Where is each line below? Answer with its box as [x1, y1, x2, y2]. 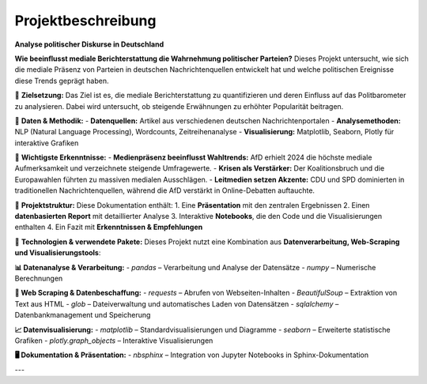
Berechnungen [14, 273, 63, 283]
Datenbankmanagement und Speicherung [14, 311, 151, 320]
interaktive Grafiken [14, 138, 79, 148]
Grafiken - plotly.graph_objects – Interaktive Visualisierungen [14, 336, 213, 345]
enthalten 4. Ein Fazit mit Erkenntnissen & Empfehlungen [14, 222, 203, 232]
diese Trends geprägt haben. [14, 76, 109, 85]
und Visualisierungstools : [14, 248, 101, 258]
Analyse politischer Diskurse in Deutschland [14, 40, 164, 49]
